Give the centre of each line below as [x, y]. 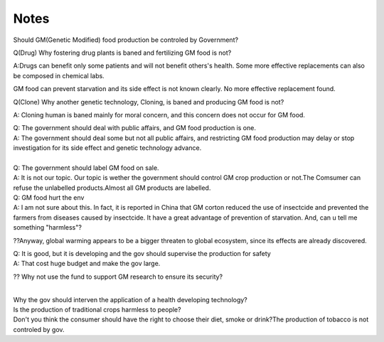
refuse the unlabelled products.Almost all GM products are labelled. [112, 188]
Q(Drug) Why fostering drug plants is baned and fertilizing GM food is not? [122, 53]
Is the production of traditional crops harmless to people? [97, 309]
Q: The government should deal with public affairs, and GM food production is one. [134, 128]
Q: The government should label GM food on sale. [86, 168]
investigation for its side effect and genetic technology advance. [107, 148]
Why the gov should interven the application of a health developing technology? [130, 299]
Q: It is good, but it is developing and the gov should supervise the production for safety [142, 253]
